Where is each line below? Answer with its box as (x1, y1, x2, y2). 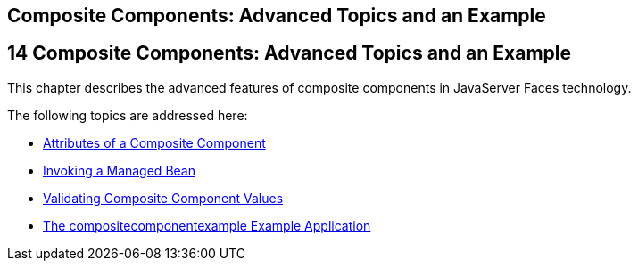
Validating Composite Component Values (43, 190, 284, 206)
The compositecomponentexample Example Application (43, 217, 371, 233)
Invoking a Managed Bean (43, 162, 195, 178)
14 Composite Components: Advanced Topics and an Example (7, 42, 572, 65)
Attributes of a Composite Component (43, 134, 266, 150)
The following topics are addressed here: (7, 107, 248, 123)
